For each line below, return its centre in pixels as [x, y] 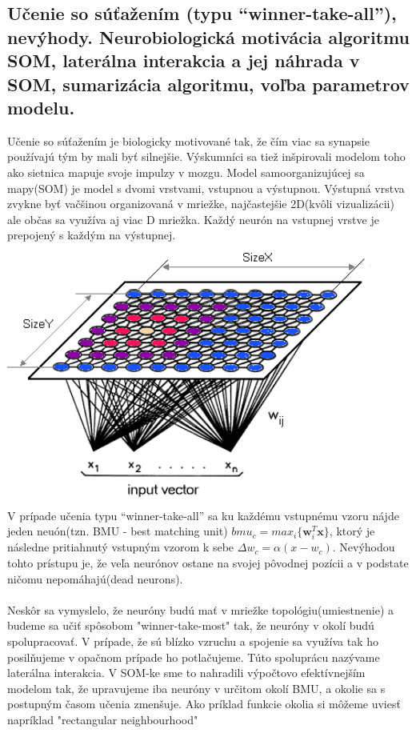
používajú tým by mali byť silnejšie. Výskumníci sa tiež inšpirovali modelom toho [206, 156]
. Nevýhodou [364, 547]
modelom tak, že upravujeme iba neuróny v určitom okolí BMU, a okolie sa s [196, 688]
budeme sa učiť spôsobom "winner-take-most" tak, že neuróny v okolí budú [191, 625]
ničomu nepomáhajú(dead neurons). [95, 578]
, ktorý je [352, 531]
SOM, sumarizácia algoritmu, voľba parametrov [208, 84]
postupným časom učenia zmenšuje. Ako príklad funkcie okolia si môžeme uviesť [204, 704]
